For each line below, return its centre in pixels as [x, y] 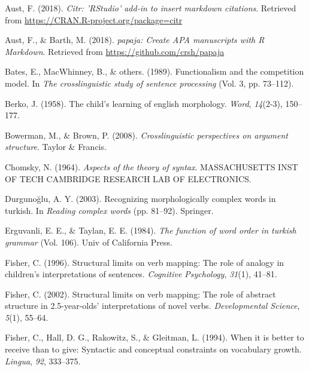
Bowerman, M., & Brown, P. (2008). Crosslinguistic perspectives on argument [146, 135]
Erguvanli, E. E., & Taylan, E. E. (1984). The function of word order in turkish [151, 230]
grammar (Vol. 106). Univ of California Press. [89, 242]
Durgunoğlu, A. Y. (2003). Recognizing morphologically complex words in [140, 199]
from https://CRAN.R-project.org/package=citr [94, 19]
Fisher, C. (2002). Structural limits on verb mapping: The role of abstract [140, 294]
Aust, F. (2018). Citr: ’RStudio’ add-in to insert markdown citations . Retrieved [151, 8]
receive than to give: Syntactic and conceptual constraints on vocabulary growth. [153, 349]
